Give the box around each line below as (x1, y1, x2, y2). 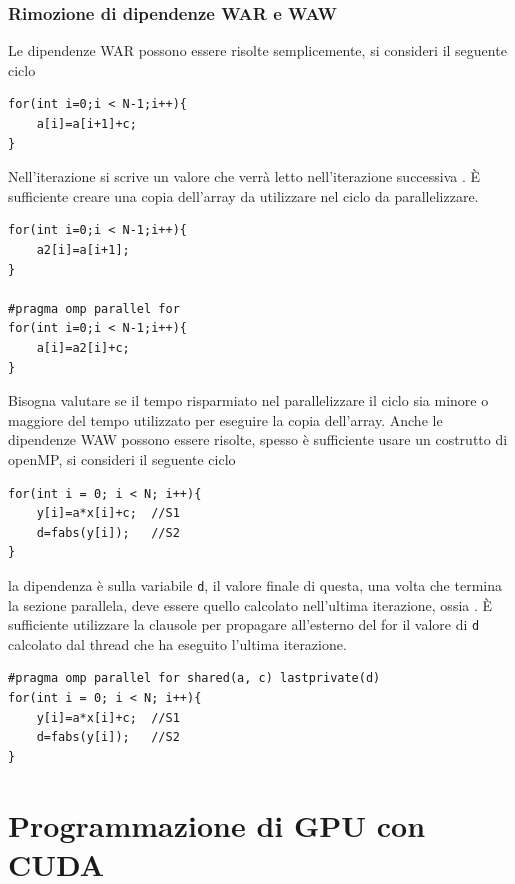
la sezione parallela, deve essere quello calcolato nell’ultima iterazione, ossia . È (8, 594, 493, 615)
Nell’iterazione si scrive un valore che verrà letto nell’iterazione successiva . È (8, 166, 481, 187)
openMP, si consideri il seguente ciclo (8, 448, 236, 469)
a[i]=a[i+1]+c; (36, 117, 137, 131)
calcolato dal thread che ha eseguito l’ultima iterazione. (8, 633, 347, 654)
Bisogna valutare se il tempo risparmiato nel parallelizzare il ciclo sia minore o (8, 390, 489, 411)
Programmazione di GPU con (8, 804, 426, 845)
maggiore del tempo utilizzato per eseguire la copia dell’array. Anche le (8, 409, 443, 430)
